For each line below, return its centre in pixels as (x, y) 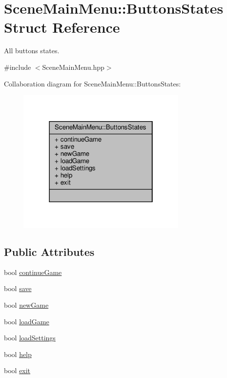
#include (18, 67)
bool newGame (26, 304)
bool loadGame (27, 321)
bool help (18, 354)
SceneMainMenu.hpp (73, 67)
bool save (18, 288)
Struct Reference (62, 27)
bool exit (17, 370)
